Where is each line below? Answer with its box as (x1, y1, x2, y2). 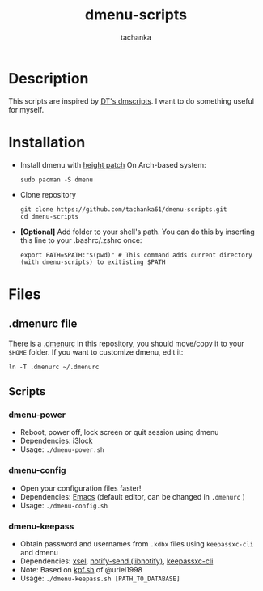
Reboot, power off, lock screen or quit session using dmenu (19, 427, 219, 437)
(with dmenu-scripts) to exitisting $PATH (19, 257, 166, 266)
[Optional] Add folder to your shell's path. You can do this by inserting (19, 227, 255, 236)
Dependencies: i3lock (19, 436, 93, 446)
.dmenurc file (8, 317, 78, 331)
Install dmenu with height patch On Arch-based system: (19, 159, 206, 169)
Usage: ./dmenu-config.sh (19, 500, 108, 510)
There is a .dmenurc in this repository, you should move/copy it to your (8, 338, 244, 348)
